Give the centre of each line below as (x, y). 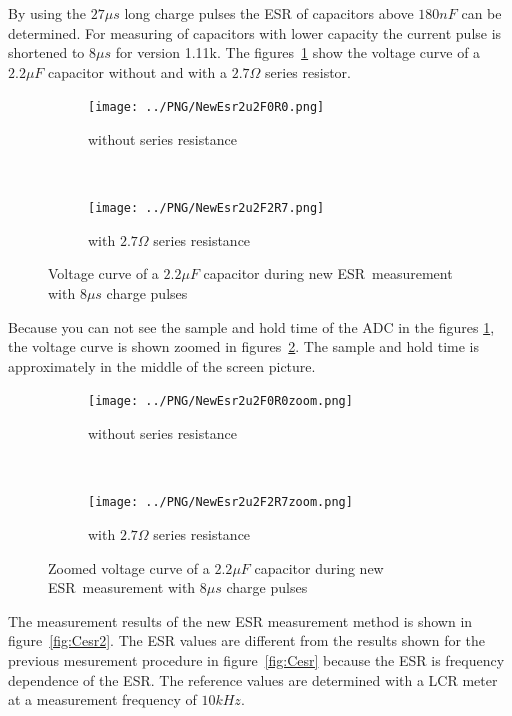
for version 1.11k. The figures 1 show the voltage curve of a (298, 52)
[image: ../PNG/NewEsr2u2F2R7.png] (206, 208)
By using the (47, 13)
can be (481, 13)
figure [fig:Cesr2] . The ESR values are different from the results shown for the (247, 640)
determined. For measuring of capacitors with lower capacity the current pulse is (255, 32)
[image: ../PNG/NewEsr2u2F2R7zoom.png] (220, 502)
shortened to (46, 52)
